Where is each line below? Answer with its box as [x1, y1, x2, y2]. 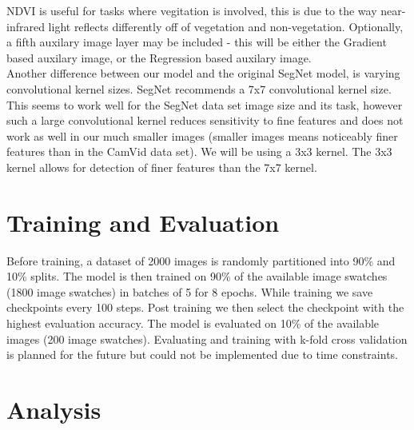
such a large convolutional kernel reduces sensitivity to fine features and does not [6, 112, 404, 129]
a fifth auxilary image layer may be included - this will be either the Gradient [6, 34, 387, 50]
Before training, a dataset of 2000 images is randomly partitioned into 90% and [6, 252, 396, 269]
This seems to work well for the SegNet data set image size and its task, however [6, 96, 403, 113]
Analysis [6, 393, 102, 425]
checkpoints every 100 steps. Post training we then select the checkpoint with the [6, 299, 404, 316]
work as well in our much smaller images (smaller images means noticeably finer [6, 127, 398, 144]
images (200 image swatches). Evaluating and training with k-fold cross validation [6, 330, 408, 347]
